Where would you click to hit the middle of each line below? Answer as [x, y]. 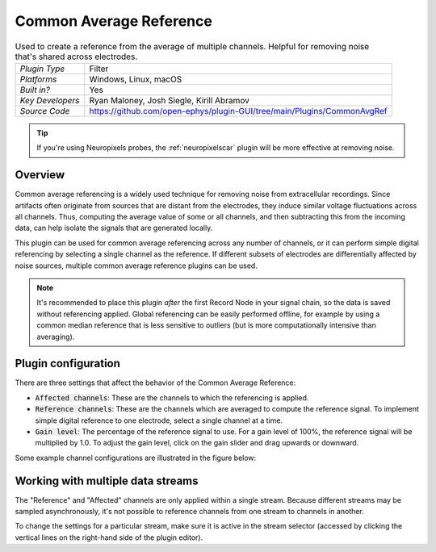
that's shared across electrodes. [76, 56]
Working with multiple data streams [107, 481]
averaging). [56, 337]
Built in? [35, 90]
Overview [40, 175]
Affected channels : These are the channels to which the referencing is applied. [172, 397]
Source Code [45, 111]
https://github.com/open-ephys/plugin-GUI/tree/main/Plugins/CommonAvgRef [238, 111]
